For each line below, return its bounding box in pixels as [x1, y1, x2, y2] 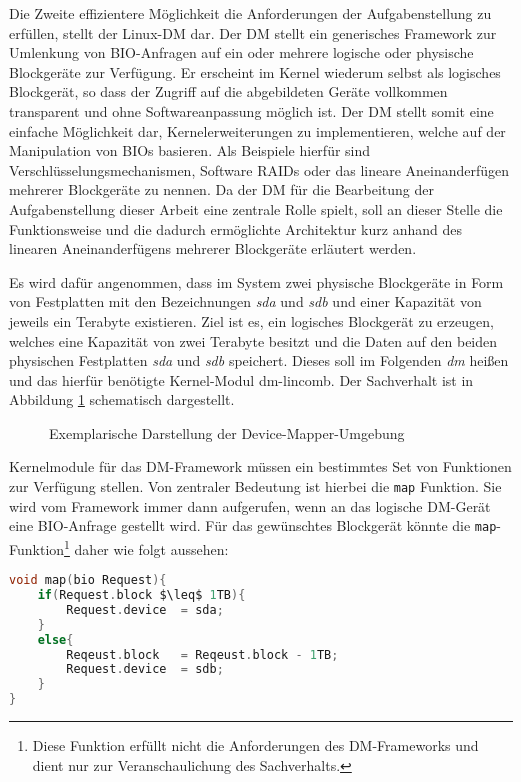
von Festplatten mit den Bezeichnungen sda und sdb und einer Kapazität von [9, 291, 482, 312]
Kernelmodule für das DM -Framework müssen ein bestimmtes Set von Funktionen [9, 456, 512, 477]
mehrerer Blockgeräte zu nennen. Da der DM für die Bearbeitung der [9, 179, 434, 200]
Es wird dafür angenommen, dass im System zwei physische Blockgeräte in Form [9, 271, 504, 292]
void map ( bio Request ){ [9, 573, 167, 588]
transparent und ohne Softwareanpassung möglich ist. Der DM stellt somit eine [9, 100, 494, 121]
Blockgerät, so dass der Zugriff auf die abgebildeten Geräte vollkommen [9, 81, 448, 102]
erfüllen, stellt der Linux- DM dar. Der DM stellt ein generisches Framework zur [9, 22, 497, 43]
